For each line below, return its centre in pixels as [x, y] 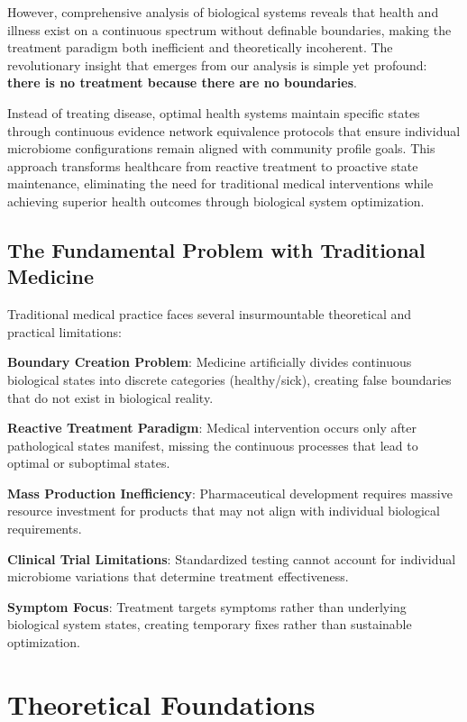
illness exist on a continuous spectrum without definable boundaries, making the [229, 29]
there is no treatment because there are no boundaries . [182, 82]
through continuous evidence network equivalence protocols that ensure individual [234, 130]
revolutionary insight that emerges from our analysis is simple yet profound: [217, 64]
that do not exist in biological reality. [110, 397]
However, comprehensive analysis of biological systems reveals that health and [223, 12]
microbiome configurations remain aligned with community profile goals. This [221, 148]
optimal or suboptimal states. [89, 463]
